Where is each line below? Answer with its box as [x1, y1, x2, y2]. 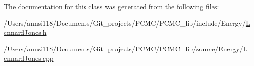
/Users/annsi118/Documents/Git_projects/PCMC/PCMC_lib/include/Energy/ [4, 17, 246, 28]
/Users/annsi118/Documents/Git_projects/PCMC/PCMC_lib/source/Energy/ [4, 43, 243, 53]
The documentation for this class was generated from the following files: [4, 1, 219, 11]
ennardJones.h [4, 27, 47, 37]
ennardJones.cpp [4, 53, 54, 63]
